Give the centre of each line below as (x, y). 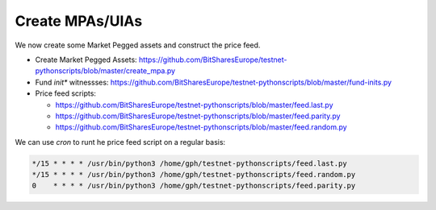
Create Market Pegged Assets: (86, 60)
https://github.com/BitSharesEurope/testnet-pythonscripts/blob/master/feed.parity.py (198, 116)
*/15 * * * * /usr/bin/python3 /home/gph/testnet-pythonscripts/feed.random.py (194, 175)
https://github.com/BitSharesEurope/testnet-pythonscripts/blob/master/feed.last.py (195, 105)
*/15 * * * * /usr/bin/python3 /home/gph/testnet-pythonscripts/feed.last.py (189, 163)
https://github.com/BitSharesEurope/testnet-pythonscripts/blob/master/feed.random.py (201, 127)
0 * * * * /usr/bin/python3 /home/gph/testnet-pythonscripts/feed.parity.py (194, 186)
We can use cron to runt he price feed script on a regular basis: (120, 142)
